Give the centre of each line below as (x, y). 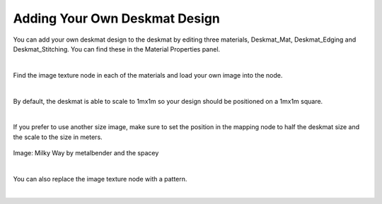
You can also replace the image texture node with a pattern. (100, 179)
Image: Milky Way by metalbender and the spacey (86, 153)
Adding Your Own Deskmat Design (117, 18)
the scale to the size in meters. (58, 137)
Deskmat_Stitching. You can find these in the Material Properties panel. (117, 49)
